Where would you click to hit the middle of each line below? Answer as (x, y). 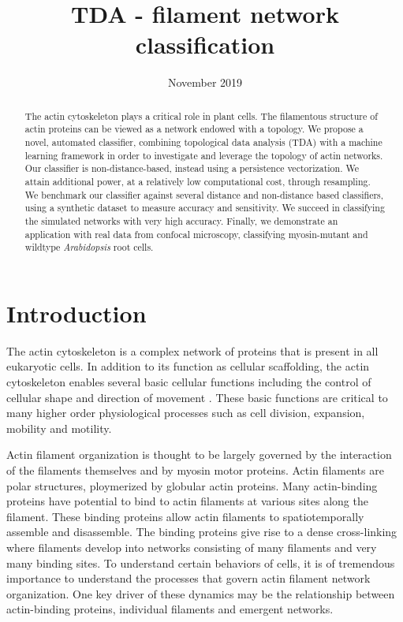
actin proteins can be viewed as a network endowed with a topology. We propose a (194, 129)
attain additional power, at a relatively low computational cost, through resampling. (198, 181)
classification (205, 45)
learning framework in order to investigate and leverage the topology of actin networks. (204, 155)
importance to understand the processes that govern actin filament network (188, 578)
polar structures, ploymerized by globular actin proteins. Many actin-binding (192, 485)
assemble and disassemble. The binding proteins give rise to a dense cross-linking (202, 532)
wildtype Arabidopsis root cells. (89, 247)
